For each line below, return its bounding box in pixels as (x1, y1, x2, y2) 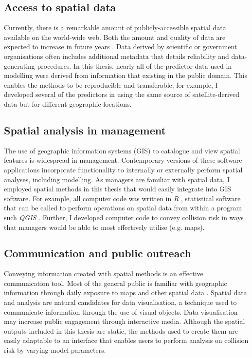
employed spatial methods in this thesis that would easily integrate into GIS (4, 184, 231, 194)
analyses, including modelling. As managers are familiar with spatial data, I (4, 174, 230, 184)
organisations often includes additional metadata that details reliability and (4, 51, 229, 61)
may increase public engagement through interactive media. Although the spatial (4, 316, 245, 326)
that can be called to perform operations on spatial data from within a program (4, 203, 242, 213)
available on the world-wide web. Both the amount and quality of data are (4, 32, 226, 42)
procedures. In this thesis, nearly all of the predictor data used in (37, 60, 232, 71)
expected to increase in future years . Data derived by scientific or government (4, 41, 237, 52)
